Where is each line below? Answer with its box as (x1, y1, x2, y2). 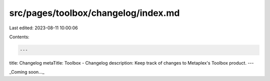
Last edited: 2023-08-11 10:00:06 (9, 25, 78, 31)
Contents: (9, 34, 29, 40)
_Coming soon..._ (9, 69, 44, 75)
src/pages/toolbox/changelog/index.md (9, 7, 180, 18)
